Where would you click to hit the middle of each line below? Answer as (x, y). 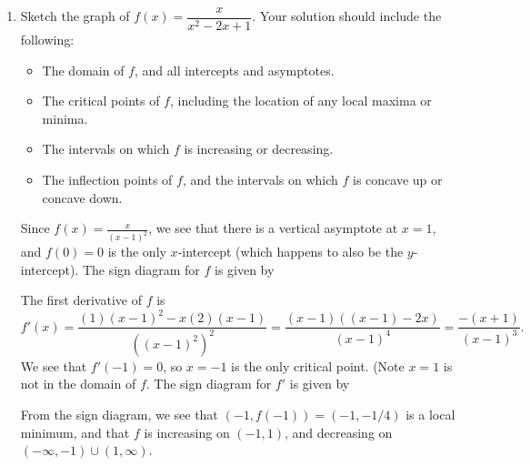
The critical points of (101, 101)
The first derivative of (81, 300)
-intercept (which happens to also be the (291, 252)
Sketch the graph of (75, 16)
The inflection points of (107, 180)
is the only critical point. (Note (318, 365)
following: (47, 40)
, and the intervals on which (260, 180)
